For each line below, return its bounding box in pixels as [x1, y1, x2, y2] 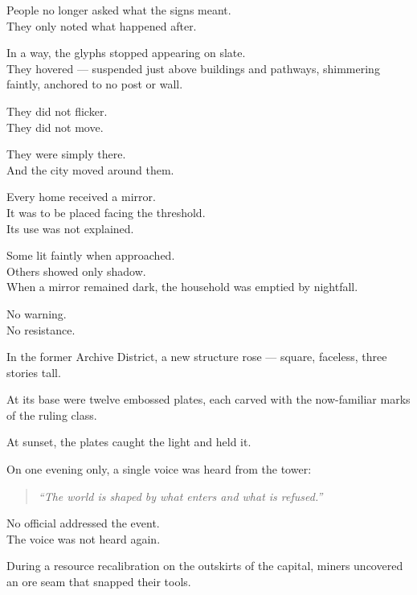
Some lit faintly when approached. [6, 247, 175, 264]
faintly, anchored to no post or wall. [6, 76, 183, 92]
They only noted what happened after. [6, 17, 197, 34]
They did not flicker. [6, 102, 108, 119]
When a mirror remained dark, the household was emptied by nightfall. [6, 278, 358, 295]
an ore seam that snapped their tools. [6, 573, 191, 590]
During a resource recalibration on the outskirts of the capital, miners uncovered [6, 557, 403, 574]
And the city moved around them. [6, 161, 174, 178]
